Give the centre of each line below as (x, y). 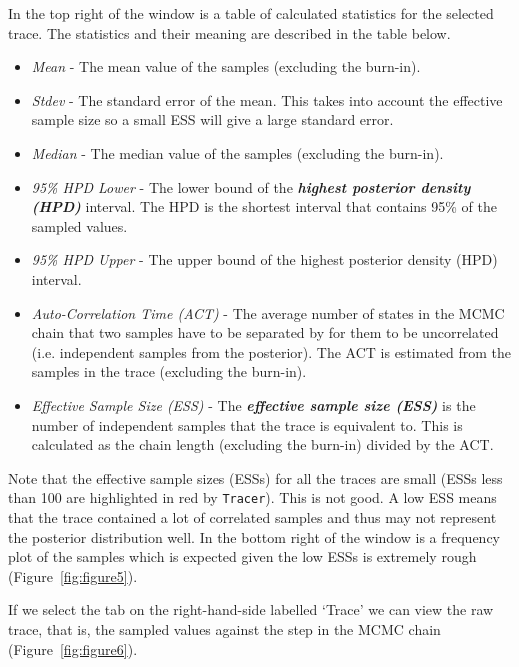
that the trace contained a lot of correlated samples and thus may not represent (252, 516)
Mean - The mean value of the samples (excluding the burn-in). (226, 66)
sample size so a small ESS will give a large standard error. (212, 119)
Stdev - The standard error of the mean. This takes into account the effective (267, 99)
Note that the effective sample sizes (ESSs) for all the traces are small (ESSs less (255, 477)
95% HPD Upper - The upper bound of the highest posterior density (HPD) (264, 259)
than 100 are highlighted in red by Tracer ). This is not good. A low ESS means (252, 497)
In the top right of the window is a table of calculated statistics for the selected (251, 13)
